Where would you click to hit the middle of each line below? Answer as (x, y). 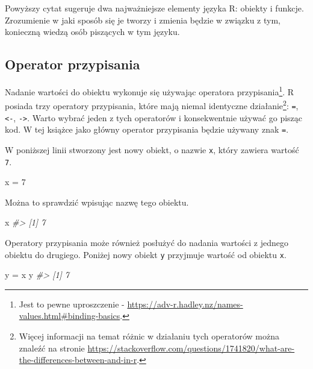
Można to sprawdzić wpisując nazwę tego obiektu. (97, 202)
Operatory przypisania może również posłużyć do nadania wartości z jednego (147, 242)
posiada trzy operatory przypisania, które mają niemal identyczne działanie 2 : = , (152, 105)
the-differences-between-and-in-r (78, 360)
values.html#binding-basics (70, 316)
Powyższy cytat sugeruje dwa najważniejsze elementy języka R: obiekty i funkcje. (154, 8)
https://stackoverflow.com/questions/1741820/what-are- (191, 348)
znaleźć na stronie (52, 348)
